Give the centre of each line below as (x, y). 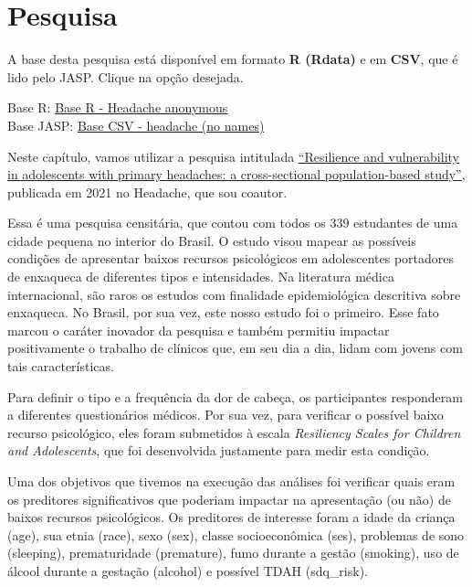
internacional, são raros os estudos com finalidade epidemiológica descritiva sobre (234, 294)
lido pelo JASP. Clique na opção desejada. (126, 76)
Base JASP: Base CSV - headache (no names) (136, 125)
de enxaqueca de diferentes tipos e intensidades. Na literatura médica (201, 277)
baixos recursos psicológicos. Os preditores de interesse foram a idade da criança (231, 517)
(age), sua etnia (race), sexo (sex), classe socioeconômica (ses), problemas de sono (236, 534)
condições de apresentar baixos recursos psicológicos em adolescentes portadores (231, 258)
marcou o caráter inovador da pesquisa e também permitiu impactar (199, 330)
